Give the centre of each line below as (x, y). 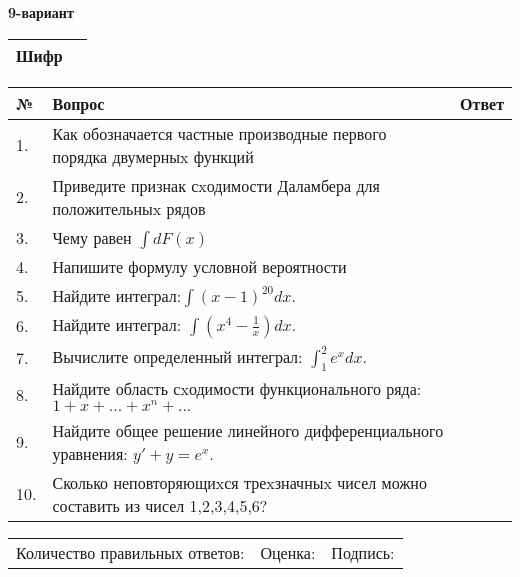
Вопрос (78, 103)
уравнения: (90, 453)
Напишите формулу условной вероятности (199, 266)
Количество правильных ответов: (130, 552)
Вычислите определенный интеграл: (177, 356)
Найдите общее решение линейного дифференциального (248, 430)
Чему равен (92, 237)
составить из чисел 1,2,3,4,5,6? (160, 505)
